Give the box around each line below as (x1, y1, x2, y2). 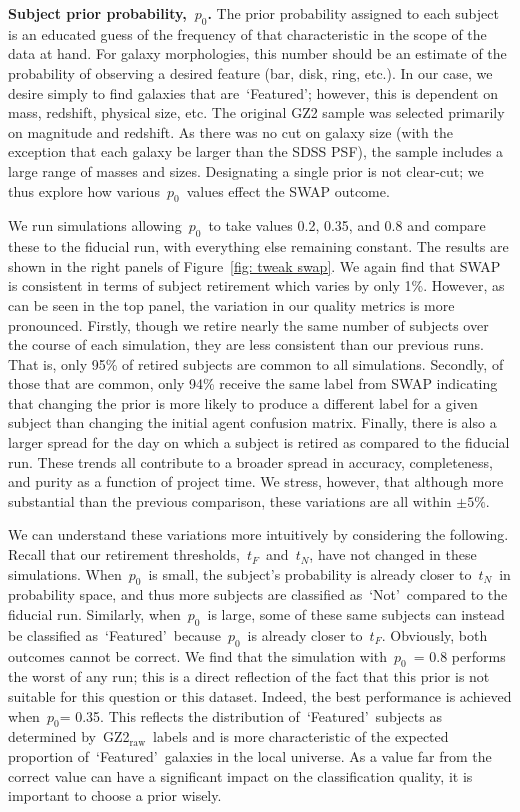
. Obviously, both (381, 624, 488, 645)
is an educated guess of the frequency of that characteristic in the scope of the (8, 23, 487, 44)
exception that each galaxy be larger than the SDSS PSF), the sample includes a (8, 141, 504, 162)
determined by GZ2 (8, 726, 130, 747)
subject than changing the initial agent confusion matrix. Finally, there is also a (8, 412, 497, 433)
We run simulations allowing (8, 215, 182, 236)
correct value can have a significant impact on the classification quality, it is (8, 765, 473, 786)
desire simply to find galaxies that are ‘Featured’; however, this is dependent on (8, 82, 498, 103)
